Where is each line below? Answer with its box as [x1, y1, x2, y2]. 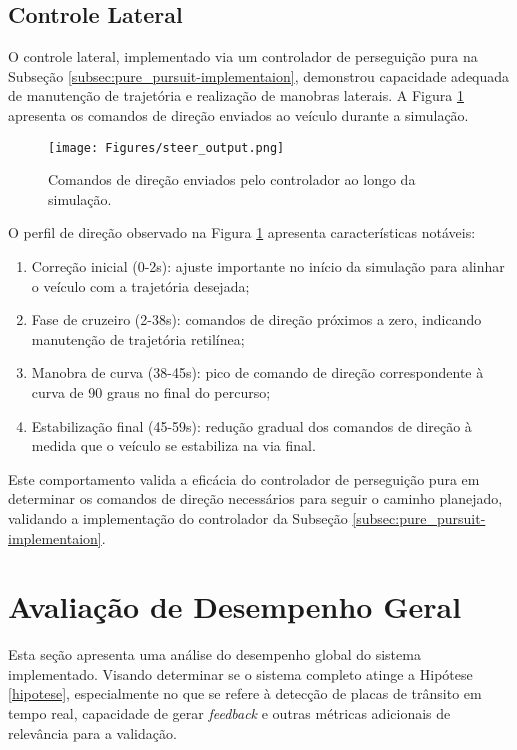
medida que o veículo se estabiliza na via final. [31, 435, 316, 456]
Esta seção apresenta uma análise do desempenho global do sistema [8, 644, 421, 665]
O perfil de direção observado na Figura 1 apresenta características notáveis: [8, 222, 476, 243]
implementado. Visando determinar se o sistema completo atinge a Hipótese [8, 663, 473, 684]
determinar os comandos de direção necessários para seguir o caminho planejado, [8, 488, 503, 509]
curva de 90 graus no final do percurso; [31, 381, 271, 402]
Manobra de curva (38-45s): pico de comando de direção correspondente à [31, 362, 484, 383]
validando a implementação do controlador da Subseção [8, 507, 348, 528]
